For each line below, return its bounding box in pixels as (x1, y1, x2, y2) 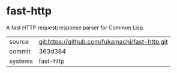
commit (9, 47, 31, 55)
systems (9, 57, 33, 65)
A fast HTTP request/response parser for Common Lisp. (6, 24, 145, 31)
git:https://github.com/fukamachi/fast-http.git (38, 37, 168, 45)
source (9, 37, 29, 45)
